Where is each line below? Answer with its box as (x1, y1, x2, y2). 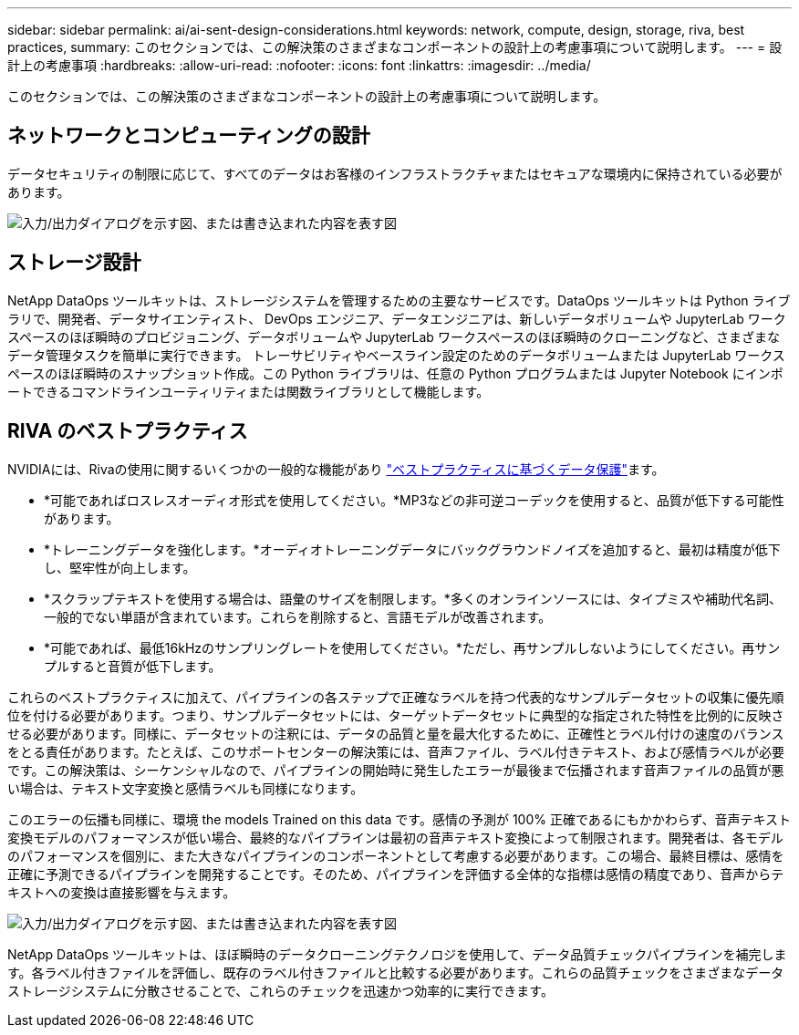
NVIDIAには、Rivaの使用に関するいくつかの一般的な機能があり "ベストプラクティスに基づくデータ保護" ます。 (7, 461, 665, 477)
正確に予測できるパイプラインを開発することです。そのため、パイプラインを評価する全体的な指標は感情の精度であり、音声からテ (7, 865, 784, 882)
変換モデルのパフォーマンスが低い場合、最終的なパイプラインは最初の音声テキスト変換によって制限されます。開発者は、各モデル (7, 829, 783, 845)
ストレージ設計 (7, 251, 141, 274)
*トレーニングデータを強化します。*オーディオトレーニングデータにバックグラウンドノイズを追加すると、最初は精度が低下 (44, 541, 781, 557)
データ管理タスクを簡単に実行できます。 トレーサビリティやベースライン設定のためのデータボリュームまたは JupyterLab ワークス (7, 347, 785, 363)
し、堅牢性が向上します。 (44, 559, 196, 575)
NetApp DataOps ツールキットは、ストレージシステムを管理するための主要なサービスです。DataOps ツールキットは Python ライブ (7, 292, 791, 308)
